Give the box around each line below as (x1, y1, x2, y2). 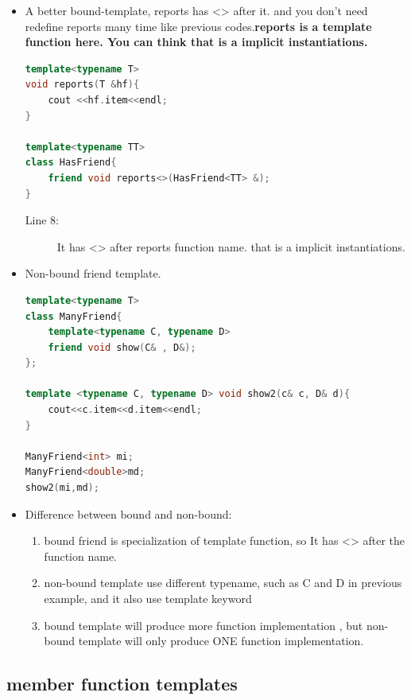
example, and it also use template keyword (44, 590, 252, 606)
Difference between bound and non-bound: (25, 505, 232, 522)
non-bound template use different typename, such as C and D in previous (44, 574, 402, 591)
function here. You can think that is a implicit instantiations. (25, 33, 368, 50)
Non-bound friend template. (25, 265, 161, 282)
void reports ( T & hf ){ (25, 79, 140, 91)
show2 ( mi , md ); (25, 482, 99, 494)
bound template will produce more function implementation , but (44, 616, 363, 633)
